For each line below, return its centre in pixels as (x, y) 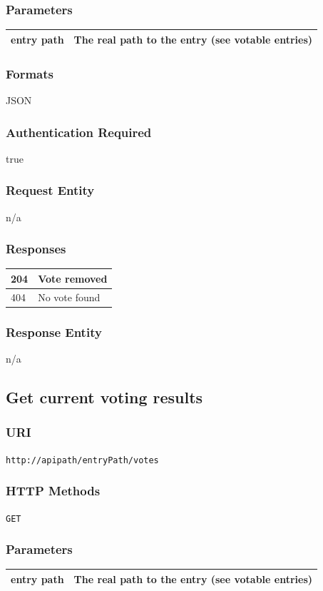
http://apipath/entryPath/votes (82, 460)
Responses (36, 249)
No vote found (69, 297)
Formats (30, 73)
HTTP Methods (53, 491)
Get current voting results (104, 397)
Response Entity (54, 332)
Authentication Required (79, 132)
